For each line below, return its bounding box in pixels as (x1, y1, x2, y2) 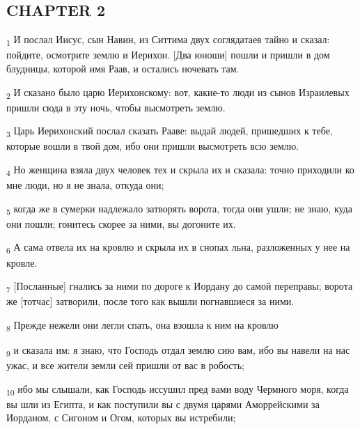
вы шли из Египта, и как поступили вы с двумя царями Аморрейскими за (6, 396, 320, 411)
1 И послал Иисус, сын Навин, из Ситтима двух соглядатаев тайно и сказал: (6, 32, 330, 48)
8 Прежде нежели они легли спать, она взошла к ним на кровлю (6, 317, 279, 334)
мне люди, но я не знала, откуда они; (6, 178, 164, 192)
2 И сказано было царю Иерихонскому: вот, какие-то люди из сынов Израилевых (6, 84, 350, 101)
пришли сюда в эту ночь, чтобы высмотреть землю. (6, 100, 226, 114)
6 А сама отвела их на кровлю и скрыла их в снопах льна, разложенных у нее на (6, 240, 350, 256)
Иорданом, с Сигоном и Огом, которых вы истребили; (6, 410, 236, 425)
